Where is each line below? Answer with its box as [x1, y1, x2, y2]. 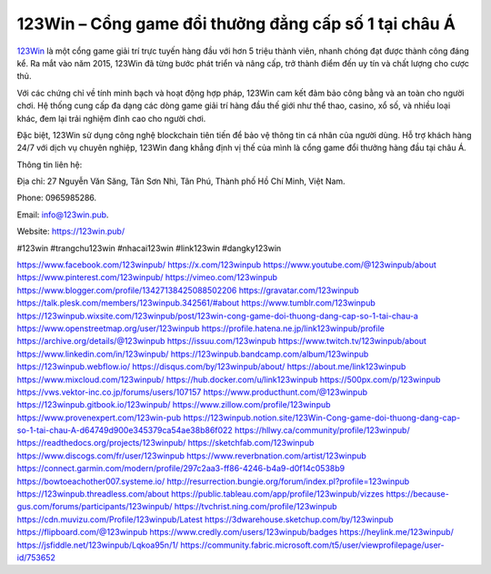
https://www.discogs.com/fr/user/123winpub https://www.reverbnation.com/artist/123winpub [16, 450, 367, 461]
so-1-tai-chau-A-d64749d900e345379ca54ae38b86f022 [16, 425, 234, 436]
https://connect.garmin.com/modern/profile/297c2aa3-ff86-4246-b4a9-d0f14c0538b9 [16, 463, 346, 474]
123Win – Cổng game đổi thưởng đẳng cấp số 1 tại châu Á [16, 14, 456, 34]
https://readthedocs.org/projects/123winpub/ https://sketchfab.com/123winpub [16, 438, 315, 448]
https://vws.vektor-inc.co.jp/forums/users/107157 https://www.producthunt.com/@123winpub [16, 387, 368, 398]
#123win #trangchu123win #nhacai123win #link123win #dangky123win [16, 242, 282, 254]
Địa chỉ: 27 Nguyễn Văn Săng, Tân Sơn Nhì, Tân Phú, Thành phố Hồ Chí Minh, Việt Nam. [16, 176, 346, 186]
